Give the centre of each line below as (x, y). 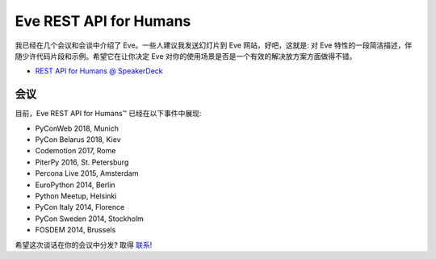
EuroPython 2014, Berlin (75, 185)
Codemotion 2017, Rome (75, 151)
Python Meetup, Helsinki (76, 196)
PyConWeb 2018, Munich (77, 128)
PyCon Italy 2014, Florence (80, 207)
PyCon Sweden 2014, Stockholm (90, 219)
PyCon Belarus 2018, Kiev (78, 140)
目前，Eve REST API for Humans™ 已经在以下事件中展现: (108, 114)
